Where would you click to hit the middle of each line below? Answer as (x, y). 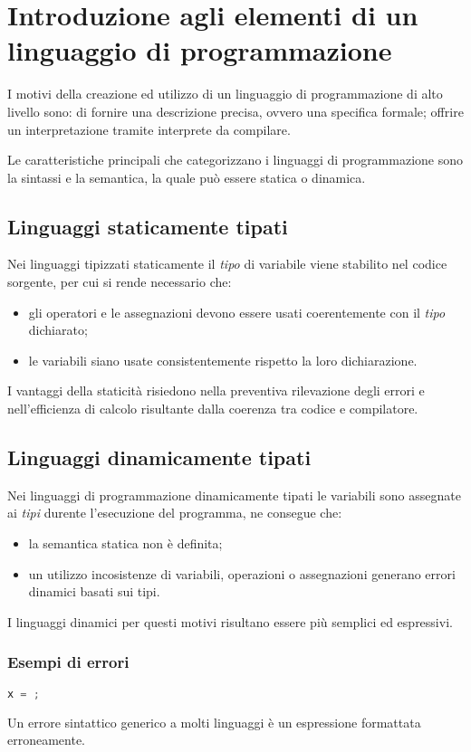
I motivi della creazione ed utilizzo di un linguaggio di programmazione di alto (225, 94)
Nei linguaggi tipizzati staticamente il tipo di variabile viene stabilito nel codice (227, 264)
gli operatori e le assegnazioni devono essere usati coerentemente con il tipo (237, 312)
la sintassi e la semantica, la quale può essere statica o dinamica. (187, 177)
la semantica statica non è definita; (125, 543)
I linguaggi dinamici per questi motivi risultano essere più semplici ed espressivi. (230, 621)
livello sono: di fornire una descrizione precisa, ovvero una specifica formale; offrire (235, 111)
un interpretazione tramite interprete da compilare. (149, 129)
